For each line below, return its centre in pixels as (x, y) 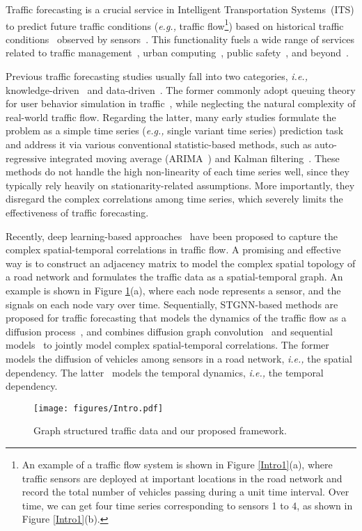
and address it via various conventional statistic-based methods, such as (159, 144)
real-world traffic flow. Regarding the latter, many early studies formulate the (171, 117)
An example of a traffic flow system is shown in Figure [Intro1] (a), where (177, 464)
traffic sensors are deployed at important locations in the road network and (182, 478)
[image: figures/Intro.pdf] (99, 408)
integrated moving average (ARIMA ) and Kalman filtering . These (195, 158)
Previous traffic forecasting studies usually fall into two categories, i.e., (157, 76)
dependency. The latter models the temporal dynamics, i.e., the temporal (165, 372)
